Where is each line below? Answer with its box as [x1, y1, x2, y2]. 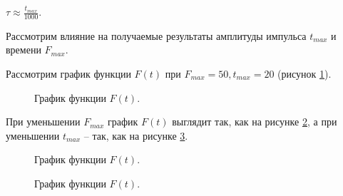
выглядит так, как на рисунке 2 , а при [172, 114, 337, 129]
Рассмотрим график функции [6, 66, 131, 81]
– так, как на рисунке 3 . [83, 128, 188, 143]
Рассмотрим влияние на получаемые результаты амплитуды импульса [6, 28, 307, 43]
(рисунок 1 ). [277, 66, 332, 81]
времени [6, 42, 41, 57]
